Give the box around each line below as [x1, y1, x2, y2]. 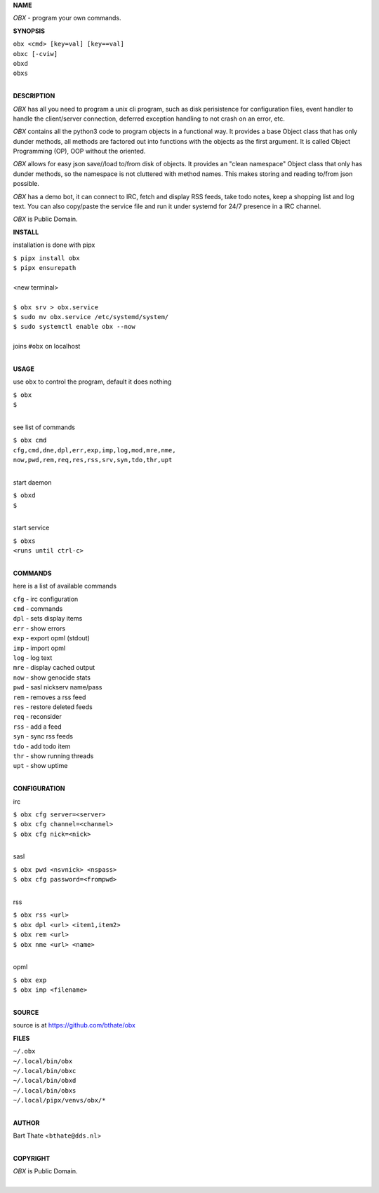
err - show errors [13, 624, 66, 633]
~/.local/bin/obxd [13, 1077, 77, 1085]
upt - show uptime [13, 762, 68, 770]
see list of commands [13, 423, 75, 431]
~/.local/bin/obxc [13, 1067, 77, 1074]
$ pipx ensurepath [13, 264, 77, 271]
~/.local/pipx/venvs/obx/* [13, 1096, 106, 1105]
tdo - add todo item [13, 742, 71, 750]
